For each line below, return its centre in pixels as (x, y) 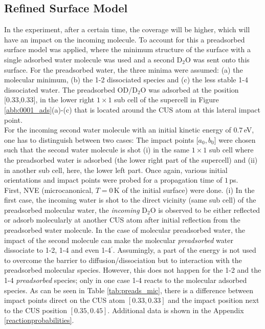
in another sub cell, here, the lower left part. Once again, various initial (116, 170)
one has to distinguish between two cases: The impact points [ (101, 139)
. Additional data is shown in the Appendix (176, 310)
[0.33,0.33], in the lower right (49, 100)
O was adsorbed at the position (190, 89)
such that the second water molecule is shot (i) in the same (97, 150)
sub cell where (231, 150)
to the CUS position (36, 310)
